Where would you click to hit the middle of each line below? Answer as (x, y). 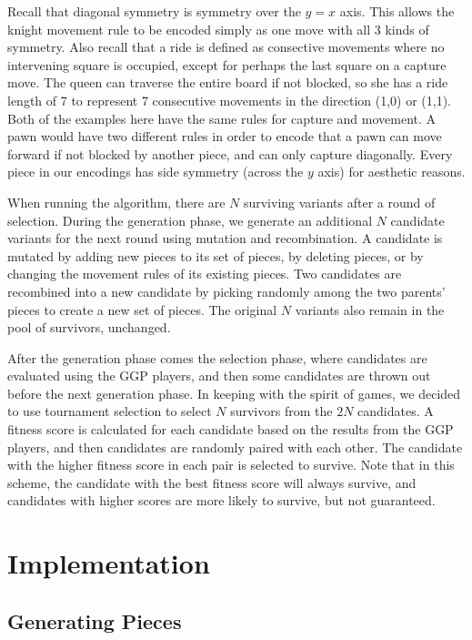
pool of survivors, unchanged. (89, 327)
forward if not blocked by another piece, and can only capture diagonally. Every (230, 153)
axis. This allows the (397, 11)
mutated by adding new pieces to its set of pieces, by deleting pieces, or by (216, 255)
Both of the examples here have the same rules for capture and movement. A (222, 118)
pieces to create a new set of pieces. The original (142, 309)
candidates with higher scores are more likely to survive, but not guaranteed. (221, 500)
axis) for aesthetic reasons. (392, 172)
